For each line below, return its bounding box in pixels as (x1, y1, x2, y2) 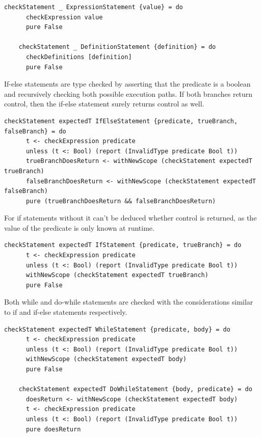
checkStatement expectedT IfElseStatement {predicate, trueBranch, (4, 117, 238, 125)
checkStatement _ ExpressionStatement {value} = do (4, 4, 183, 11)
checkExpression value (25, 13, 103, 21)
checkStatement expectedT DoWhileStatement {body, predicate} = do (18, 386, 252, 393)
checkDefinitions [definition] (25, 53, 132, 61)
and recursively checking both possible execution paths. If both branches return (4, 88, 253, 99)
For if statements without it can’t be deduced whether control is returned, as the (4, 212, 257, 223)
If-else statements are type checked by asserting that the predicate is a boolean (4, 78, 251, 89)
